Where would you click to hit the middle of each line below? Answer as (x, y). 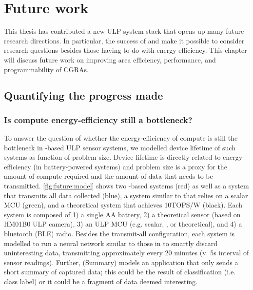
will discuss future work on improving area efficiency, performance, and (110, 59)
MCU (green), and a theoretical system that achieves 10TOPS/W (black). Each (123, 205)
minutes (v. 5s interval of (212, 253)
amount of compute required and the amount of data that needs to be (108, 176)
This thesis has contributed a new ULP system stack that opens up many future (124, 31)
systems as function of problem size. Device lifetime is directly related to (112, 157)
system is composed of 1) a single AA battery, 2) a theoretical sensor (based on (122, 214)
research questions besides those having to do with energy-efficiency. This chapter (126, 50)
